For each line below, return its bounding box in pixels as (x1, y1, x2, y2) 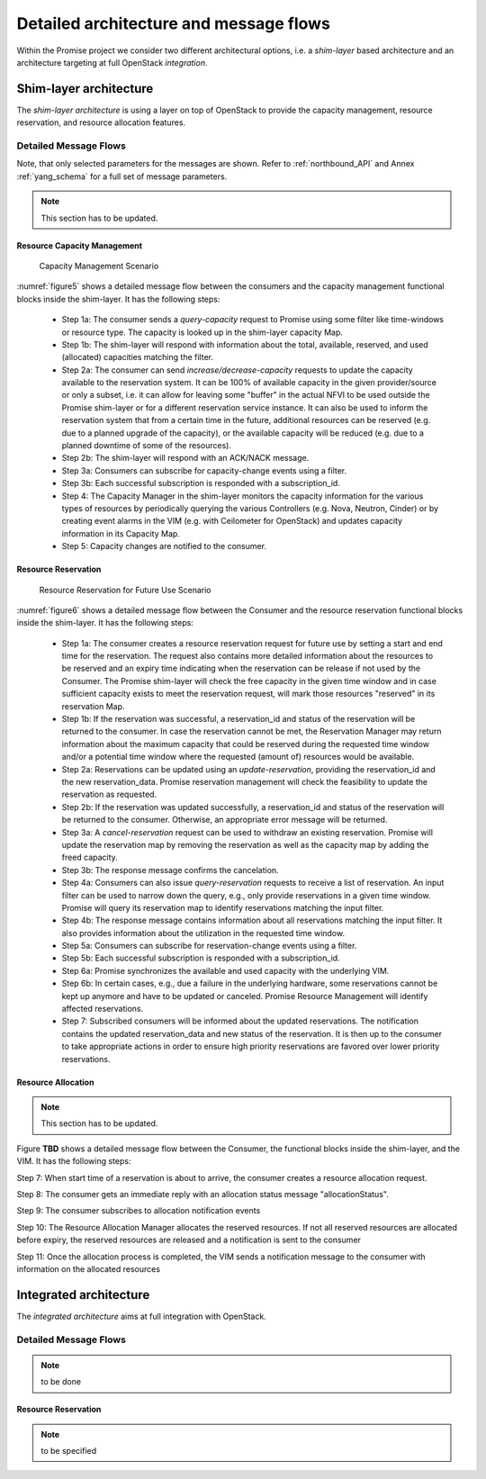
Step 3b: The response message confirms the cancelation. (61, 864, 279, 875)
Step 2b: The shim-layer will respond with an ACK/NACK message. (61, 453, 310, 464)
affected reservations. (61, 1004, 144, 1015)
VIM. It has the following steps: (16, 1156, 131, 1167)
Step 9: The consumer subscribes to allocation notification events (16, 1205, 261, 1216)
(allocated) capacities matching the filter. (61, 352, 213, 363)
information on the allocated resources (16, 1263, 161, 1274)
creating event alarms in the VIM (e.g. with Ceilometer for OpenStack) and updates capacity (61, 516, 403, 527)
